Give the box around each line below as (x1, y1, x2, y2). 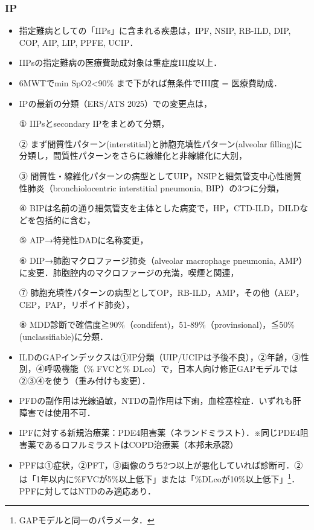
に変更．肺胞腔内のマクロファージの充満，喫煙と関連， (19, 266, 239, 278)
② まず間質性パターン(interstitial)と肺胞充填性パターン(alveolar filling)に (19, 137, 303, 150)
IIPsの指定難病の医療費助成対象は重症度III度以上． (19, 56, 222, 69)
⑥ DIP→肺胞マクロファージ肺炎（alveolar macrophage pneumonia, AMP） (19, 254, 307, 266)
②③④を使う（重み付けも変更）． (19, 374, 150, 386)
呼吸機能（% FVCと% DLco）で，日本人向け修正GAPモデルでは (44, 362, 298, 375)
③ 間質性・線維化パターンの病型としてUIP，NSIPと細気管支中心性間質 (19, 169, 302, 182)
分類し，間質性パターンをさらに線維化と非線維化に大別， (19, 149, 248, 162)
